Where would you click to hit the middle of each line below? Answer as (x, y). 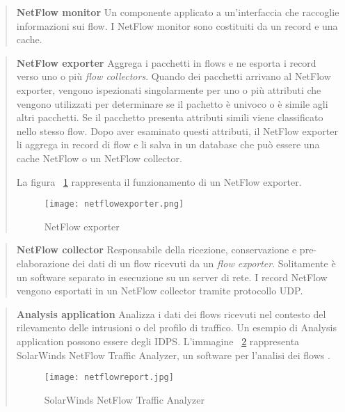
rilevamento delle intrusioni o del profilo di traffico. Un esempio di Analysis (176, 327)
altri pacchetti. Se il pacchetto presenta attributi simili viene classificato (170, 117)
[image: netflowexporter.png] (114, 204)
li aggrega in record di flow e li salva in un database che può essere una (168, 144)
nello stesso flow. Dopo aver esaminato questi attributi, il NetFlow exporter (177, 130)
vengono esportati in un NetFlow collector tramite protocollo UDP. (160, 291)
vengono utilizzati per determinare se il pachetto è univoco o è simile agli (172, 103)
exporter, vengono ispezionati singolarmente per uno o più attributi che (169, 89)
